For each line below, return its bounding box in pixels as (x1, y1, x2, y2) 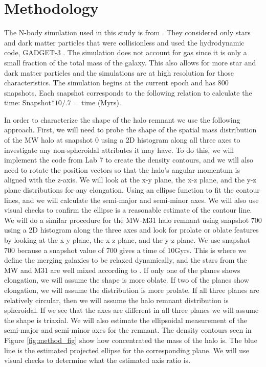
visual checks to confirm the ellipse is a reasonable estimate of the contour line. (4, 204, 252, 215)
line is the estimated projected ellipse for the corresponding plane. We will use (4, 345, 249, 355)
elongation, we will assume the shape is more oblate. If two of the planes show (4, 274, 249, 285)
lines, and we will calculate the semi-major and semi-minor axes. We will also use (4, 194, 259, 205)
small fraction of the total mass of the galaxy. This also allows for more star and (4, 57, 256, 67)
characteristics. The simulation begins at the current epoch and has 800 (4, 77, 229, 88)
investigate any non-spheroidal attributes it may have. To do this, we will (4, 144, 234, 155)
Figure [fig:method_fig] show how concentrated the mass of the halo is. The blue (4, 334, 257, 345)
